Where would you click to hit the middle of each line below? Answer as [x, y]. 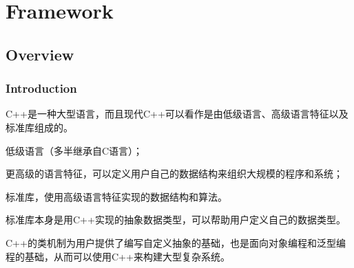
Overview [40, 54]
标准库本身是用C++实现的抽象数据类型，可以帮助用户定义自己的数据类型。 [176, 220]
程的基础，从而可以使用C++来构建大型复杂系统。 [118, 256]
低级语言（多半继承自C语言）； [74, 150]
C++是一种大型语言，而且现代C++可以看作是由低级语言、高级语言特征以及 [177, 114]
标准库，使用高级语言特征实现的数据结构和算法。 [116, 196]
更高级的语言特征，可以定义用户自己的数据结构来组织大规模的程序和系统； [174, 174]
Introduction [41, 88]
